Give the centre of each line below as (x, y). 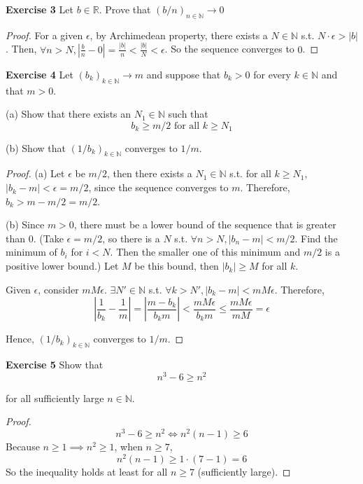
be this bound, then (177, 266)
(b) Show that (36, 147)
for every (272, 74)
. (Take (48, 238)
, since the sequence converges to (158, 187)
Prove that (128, 9)
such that (188, 114)
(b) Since (25, 224)
